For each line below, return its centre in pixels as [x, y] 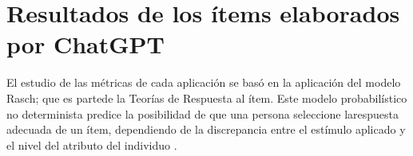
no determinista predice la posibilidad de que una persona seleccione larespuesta [203, 113]
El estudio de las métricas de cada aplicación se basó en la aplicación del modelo [204, 82]
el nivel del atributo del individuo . [92, 144]
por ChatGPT [85, 44]
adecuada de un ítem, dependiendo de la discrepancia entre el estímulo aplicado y [206, 129]
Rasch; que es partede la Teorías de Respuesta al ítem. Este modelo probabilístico [207, 97]
